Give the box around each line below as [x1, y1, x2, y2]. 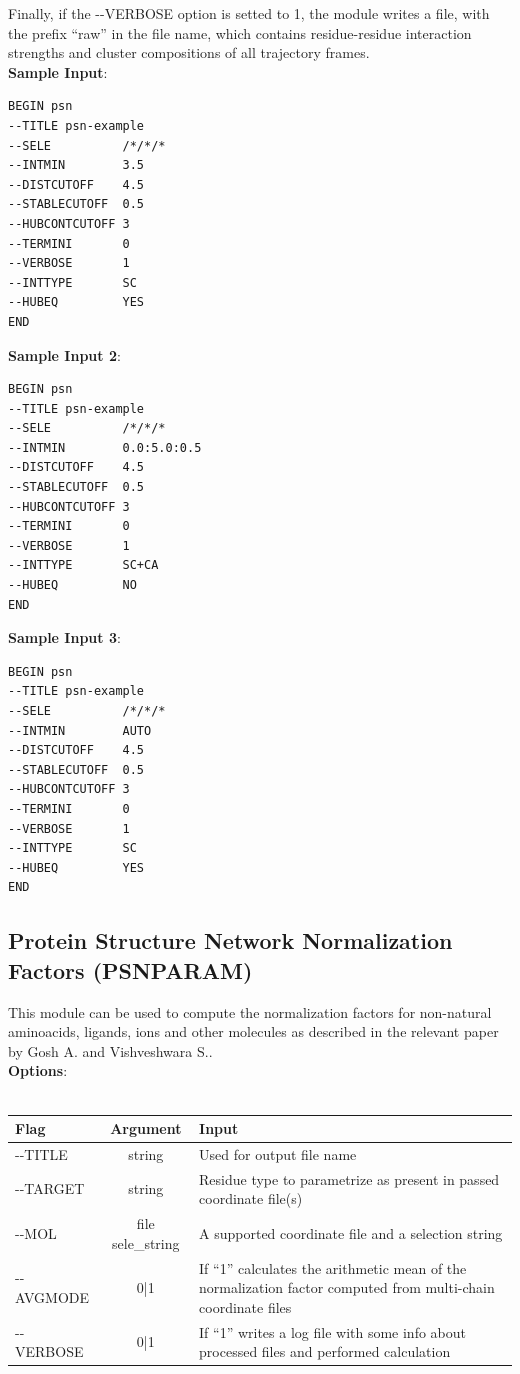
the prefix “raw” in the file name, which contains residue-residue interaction [8, 22, 472, 43]
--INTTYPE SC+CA [8, 558, 159, 573]
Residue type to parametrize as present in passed [199, 1168, 500, 1189]
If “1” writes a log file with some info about [199, 1321, 466, 1342]
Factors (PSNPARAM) [8, 954, 253, 985]
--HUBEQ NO [8, 578, 137, 593]
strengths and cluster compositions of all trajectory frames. [8, 42, 370, 63]
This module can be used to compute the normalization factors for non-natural [8, 1001, 492, 1022]
